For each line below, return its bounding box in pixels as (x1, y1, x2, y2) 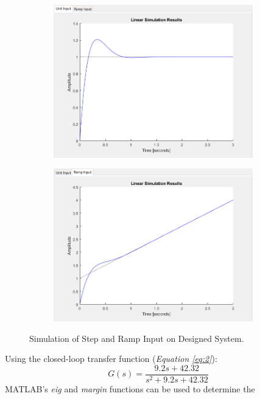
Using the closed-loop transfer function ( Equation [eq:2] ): (5, 352, 217, 365)
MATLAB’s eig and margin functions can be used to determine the (5, 383, 255, 395)
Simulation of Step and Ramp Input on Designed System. (29, 331, 244, 344)
